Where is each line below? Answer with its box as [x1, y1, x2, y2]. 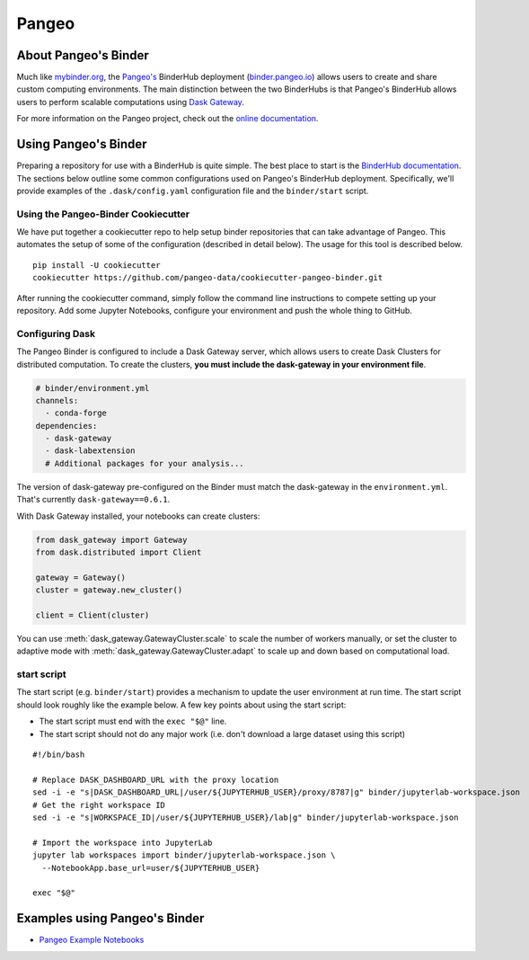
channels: [35, 396, 79, 405]
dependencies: [35, 421, 98, 431]
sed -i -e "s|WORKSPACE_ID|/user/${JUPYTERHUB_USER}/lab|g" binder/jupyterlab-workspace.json [32, 813, 459, 822]
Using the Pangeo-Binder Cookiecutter [16, 208, 190, 220]
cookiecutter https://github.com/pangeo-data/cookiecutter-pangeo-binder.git [32, 272, 384, 283]
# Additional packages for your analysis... [45, 458, 244, 468]
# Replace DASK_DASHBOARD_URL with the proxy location [32, 774, 279, 785]
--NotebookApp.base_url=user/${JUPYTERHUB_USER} [41, 863, 260, 873]
